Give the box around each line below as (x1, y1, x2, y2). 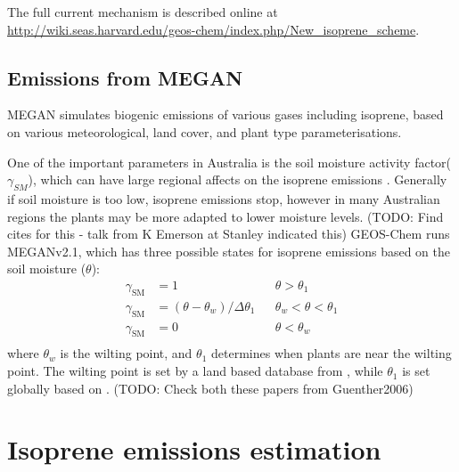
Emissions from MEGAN (7, 63, 243, 91)
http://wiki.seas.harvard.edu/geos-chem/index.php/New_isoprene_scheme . (7, 20, 420, 38)
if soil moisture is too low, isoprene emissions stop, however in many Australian (7, 189, 440, 208)
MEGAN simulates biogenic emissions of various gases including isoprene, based (7, 105, 444, 124)
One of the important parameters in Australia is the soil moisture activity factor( (7, 152, 452, 171)
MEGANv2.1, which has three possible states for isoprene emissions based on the (7, 241, 450, 260)
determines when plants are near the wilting (211, 344, 452, 362)
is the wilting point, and (60, 344, 193, 362)
